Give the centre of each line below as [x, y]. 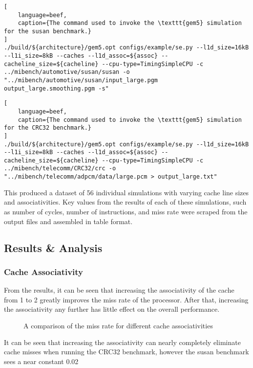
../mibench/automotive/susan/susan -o [67, 72]
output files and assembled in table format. [68, 221]
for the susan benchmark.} [48, 31]
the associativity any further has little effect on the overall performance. [112, 309]
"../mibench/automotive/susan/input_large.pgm [81, 80]
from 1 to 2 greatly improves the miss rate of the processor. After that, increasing [126, 299]
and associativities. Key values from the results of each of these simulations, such [125, 202]
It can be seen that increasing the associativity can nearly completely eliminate [122, 342]
